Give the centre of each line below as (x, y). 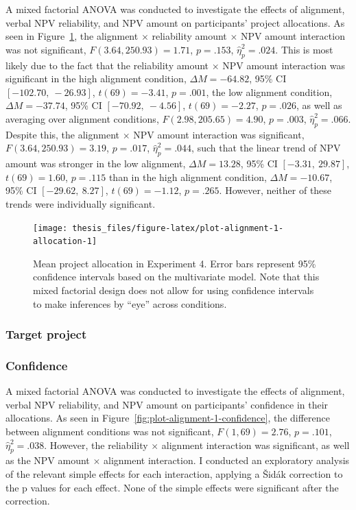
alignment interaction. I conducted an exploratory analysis (227, 460)
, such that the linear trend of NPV (266, 148)
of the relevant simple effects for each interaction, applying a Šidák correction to (174, 474)
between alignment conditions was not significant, (110, 432)
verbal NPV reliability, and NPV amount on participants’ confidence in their (167, 404)
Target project (46, 334)
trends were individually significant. (81, 203)
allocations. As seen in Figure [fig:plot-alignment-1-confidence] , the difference (168, 418)
